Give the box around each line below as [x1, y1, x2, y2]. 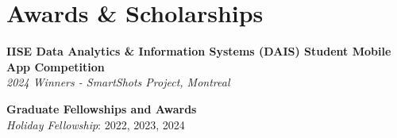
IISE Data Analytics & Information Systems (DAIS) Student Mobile [6, 43, 391, 59]
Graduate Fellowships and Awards [6, 100, 197, 117]
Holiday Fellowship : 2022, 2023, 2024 [6, 116, 185, 132]
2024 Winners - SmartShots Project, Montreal [6, 74, 230, 90]
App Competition [6, 58, 105, 75]
